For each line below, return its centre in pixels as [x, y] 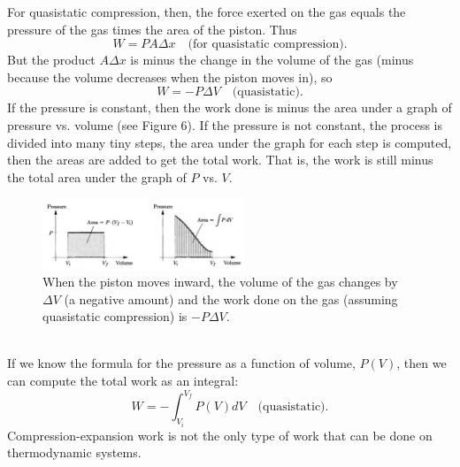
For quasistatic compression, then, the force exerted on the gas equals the [207, 11]
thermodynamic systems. [74, 452]
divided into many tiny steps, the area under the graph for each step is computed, [230, 142]
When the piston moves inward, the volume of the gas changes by [220, 282]
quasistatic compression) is [115, 316]
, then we [422, 363]
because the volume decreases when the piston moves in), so [170, 77]
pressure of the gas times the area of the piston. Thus [152, 29]
